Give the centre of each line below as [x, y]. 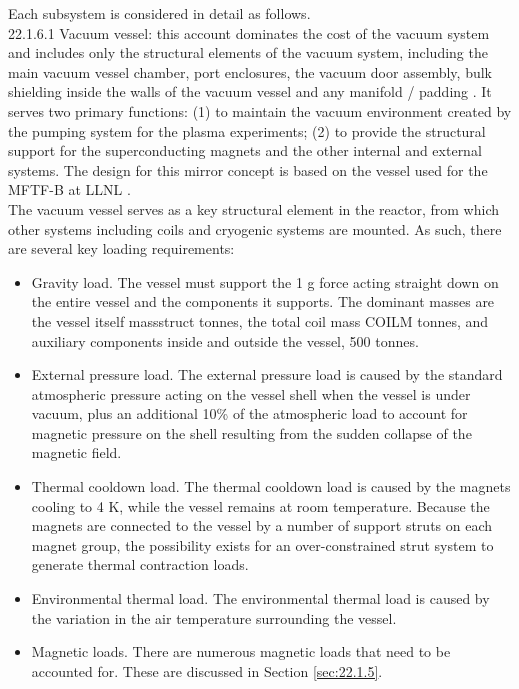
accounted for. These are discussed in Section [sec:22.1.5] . [207, 670]
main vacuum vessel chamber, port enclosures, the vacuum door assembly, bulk [250, 71]
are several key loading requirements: [121, 248]
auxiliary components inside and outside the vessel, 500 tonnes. [225, 340]
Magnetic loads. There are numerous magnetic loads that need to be [241, 651]
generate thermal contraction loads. [140, 564]
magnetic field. [76, 452]
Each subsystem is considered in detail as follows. [159, 13]
